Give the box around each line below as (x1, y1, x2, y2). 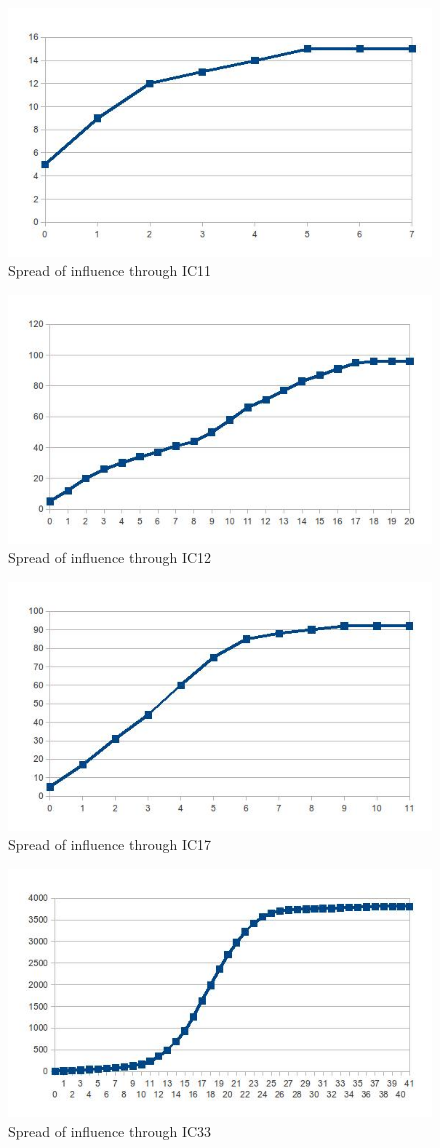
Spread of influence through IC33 (8, 1121, 212, 1142)
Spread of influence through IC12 (8, 547, 212, 568)
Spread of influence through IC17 (8, 834, 212, 855)
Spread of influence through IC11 (8, 260, 212, 281)
